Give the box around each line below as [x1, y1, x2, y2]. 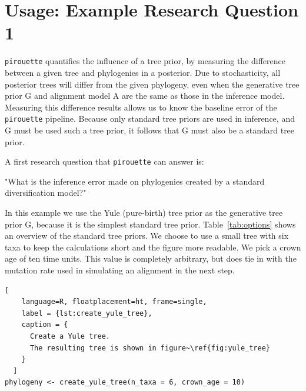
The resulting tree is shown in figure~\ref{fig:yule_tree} [29, 343, 271, 352]
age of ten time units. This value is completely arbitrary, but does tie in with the [5, 252, 297, 265]
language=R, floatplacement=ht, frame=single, [21, 298, 207, 306]
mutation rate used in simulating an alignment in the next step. [5, 264, 235, 276]
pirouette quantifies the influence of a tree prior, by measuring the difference [5, 55, 286, 67]
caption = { [21, 320, 68, 329]
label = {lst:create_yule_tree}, [21, 309, 152, 318]
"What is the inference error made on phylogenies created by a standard [5, 175, 265, 187]
